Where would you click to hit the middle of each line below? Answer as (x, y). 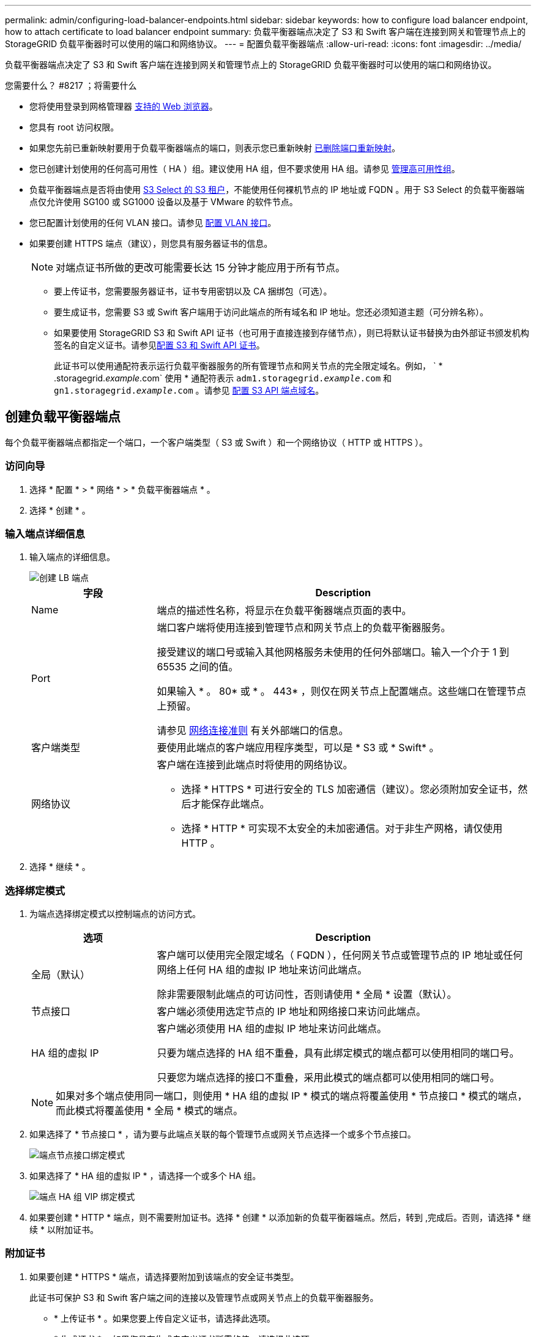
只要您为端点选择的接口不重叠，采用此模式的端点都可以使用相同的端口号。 (328, 1078)
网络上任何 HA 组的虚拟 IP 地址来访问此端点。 (262, 970)
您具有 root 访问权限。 (74, 127)
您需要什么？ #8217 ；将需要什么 (71, 85)
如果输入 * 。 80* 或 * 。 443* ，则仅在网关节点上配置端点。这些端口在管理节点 (341, 691)
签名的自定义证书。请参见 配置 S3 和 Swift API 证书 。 (159, 345)
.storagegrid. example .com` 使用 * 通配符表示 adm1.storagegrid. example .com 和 (223, 378)
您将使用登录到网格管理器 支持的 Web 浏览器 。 (124, 106)
